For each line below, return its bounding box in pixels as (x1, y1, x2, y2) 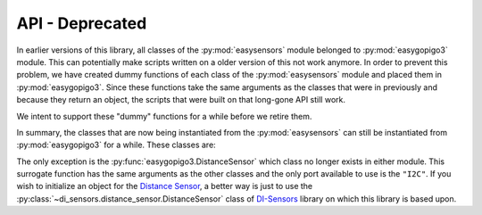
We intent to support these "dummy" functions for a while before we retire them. (16, 111, 312, 121)
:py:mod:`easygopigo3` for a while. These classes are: (16, 139, 216, 151)
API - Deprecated (16, 13, 147, 33)
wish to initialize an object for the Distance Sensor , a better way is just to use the (16, 181, 313, 192)
